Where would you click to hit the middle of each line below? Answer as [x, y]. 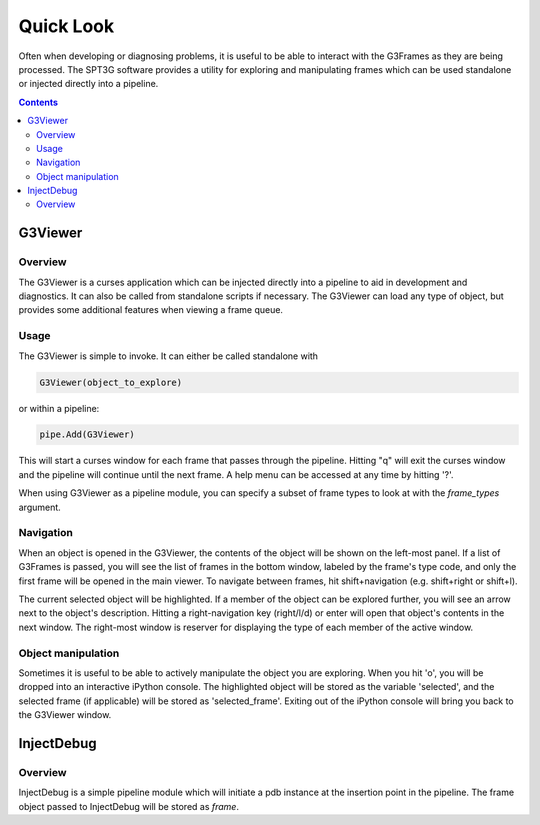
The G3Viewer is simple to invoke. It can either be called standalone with [168, 356]
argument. [40, 507]
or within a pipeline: [59, 408]
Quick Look [66, 26]
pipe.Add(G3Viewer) [87, 434]
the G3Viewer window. [65, 715]
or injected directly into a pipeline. [88, 84]
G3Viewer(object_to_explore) [111, 382]
